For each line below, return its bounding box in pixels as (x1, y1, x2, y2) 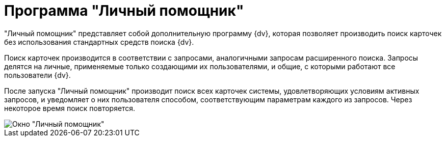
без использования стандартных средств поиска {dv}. (4, 37, 194, 46)
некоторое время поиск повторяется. (4, 103, 136, 112)
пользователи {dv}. (4, 70, 71, 79)
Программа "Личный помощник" (4, 2, 244, 19)
